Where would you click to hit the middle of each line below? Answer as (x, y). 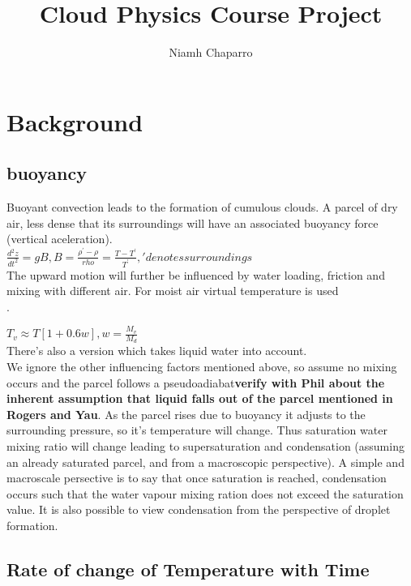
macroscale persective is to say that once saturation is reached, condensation (197, 478)
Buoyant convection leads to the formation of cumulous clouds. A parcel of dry (202, 207)
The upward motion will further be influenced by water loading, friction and (196, 274)
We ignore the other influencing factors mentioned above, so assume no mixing (202, 366)
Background (75, 121)
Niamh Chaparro (211, 52)
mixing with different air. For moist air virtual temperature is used (173, 291)
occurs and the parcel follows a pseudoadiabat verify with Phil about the (196, 382)
